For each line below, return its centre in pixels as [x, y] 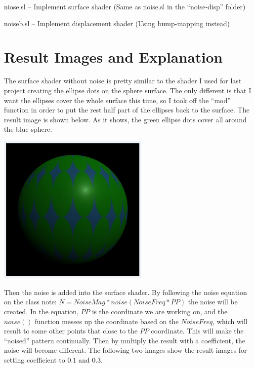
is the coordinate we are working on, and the [160, 312]
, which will [230, 321]
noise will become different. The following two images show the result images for [126, 350]
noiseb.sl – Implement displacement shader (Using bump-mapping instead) [117, 23]
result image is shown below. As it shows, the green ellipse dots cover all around [125, 119]
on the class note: [30, 302]
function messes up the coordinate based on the [107, 321]
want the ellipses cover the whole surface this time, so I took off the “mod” [117, 100]
